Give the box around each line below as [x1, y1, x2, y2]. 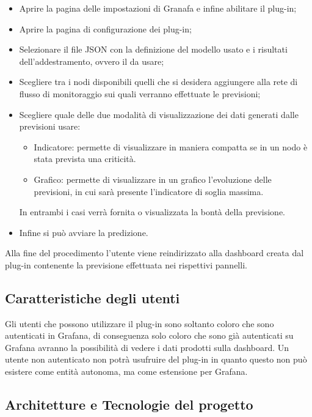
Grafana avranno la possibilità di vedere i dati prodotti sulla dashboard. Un [5, 341, 289, 353]
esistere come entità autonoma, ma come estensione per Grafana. [5, 365, 248, 378]
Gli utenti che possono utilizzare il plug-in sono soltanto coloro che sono [5, 317, 274, 330]
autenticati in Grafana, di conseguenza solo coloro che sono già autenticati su [5, 329, 294, 342]
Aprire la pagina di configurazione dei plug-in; [19, 22, 192, 35]
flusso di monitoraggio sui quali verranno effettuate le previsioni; [19, 87, 261, 100]
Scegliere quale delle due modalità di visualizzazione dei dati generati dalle [19, 108, 299, 120]
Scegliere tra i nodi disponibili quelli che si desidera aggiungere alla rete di [19, 75, 298, 88]
